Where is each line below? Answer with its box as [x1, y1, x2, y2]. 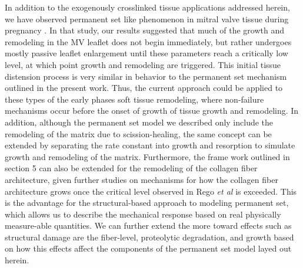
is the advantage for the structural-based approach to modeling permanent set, [5, 196, 289, 209]
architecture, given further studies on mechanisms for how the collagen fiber [5, 173, 278, 185]
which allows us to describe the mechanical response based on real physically [5, 208, 281, 220]
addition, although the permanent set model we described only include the [5, 116, 274, 128]
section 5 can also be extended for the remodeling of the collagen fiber [5, 162, 258, 174]
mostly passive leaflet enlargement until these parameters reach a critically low [5, 47, 288, 59]
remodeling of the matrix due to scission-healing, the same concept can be [5, 127, 272, 140]
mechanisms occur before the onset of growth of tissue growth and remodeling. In [5, 104, 299, 117]
